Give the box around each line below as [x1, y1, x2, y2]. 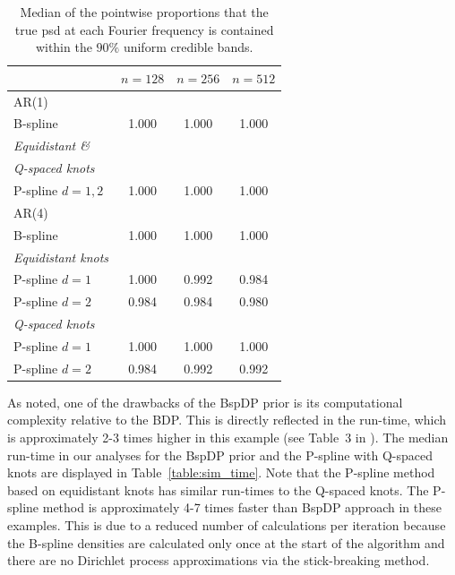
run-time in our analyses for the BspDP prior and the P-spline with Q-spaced [7, 445, 434, 464]
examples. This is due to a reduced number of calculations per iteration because [7, 516, 446, 534]
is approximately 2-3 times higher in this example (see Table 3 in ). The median [7, 428, 449, 447]
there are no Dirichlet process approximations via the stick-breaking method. [7, 551, 430, 570]
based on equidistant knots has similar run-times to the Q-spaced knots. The [7, 480, 429, 499]
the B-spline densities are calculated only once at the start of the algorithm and [7, 533, 445, 552]
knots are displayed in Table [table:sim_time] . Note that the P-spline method [7, 463, 435, 482]
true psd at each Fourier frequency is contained [14, 20, 274, 39]
